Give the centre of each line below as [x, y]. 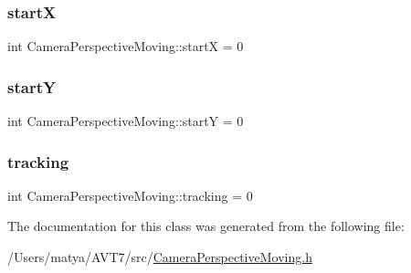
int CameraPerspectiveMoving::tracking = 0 [130, 195]
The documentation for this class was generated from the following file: [206, 226]
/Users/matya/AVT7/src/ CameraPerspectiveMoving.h [160, 257]
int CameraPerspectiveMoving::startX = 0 [126, 46]
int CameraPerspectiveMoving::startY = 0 [126, 121]
